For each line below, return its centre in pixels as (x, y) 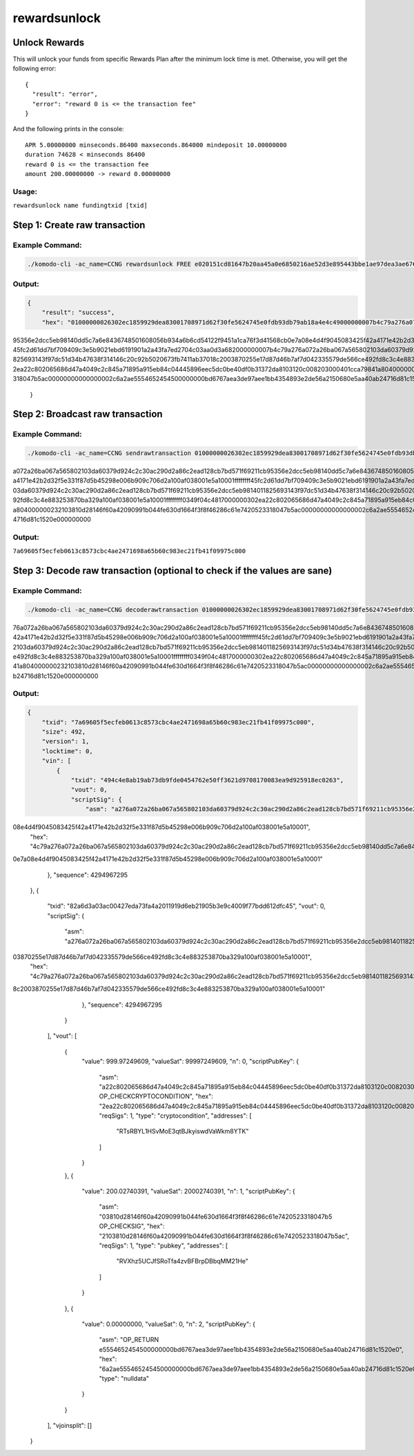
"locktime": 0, (67, 751)
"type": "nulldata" (124, 1378)
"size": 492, (64, 732)
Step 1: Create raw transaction (79, 225)
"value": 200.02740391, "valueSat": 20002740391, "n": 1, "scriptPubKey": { (189, 1192)
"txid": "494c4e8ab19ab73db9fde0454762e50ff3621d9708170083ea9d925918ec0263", (207, 780)
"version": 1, (66, 741)
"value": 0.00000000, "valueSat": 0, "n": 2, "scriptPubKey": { (168, 1324)
